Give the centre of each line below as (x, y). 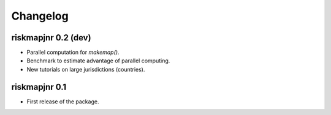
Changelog (40, 16)
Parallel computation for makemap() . (73, 53)
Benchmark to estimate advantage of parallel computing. (98, 61)
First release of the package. (63, 102)
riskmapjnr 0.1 (39, 87)
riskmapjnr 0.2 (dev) (51, 38)
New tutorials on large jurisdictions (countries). (86, 69)
